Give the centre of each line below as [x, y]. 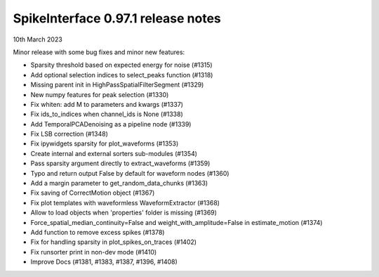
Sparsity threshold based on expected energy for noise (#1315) [122, 65]
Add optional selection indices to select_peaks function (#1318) [122, 75]
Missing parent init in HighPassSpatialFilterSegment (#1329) [117, 85]
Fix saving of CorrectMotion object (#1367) [93, 193]
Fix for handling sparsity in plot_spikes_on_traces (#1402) [113, 242]
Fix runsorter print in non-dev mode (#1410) [94, 252]
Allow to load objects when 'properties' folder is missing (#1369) [124, 213]
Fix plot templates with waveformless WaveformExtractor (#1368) [125, 202]
